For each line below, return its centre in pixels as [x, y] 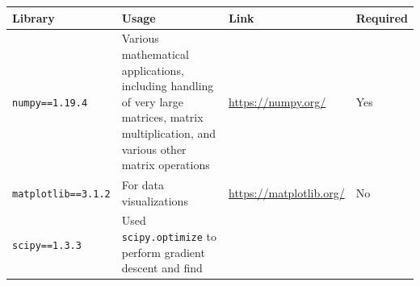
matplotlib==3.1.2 [61, 194]
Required [382, 17]
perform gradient [163, 252]
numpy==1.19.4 [50, 103]
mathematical [155, 54]
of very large [153, 101]
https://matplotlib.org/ [287, 192]
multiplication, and [169, 133]
